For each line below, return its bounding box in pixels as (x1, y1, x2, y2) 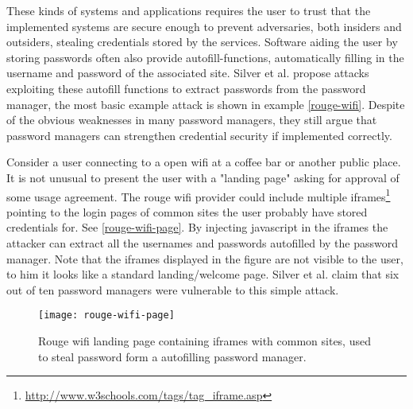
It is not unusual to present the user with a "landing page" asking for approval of (6, 169, 399, 185)
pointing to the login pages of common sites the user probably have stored (6, 203, 368, 220)
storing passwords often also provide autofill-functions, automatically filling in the (6, 49, 404, 65)
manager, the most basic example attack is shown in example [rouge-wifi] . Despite (6, 95, 405, 112)
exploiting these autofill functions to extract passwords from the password (6, 80, 366, 96)
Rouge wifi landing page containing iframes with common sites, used (38, 333, 371, 349)
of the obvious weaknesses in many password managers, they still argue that (6, 111, 377, 128)
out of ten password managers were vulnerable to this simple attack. (6, 281, 339, 298)
